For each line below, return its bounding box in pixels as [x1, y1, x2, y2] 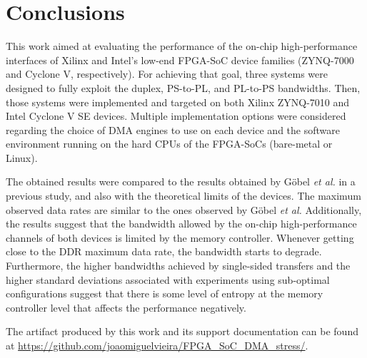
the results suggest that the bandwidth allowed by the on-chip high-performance [6, 216, 357, 231]
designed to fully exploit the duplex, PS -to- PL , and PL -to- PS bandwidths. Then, [6, 80, 361, 95]
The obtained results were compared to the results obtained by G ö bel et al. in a [6, 174, 356, 189]
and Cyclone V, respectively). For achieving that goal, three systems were [6, 66, 328, 81]
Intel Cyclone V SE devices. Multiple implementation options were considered [6, 108, 346, 123]
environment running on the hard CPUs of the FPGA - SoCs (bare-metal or [6, 136, 333, 151]
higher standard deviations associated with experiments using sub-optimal [6, 272, 330, 287]
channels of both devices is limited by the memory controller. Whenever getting [6, 230, 354, 245]
